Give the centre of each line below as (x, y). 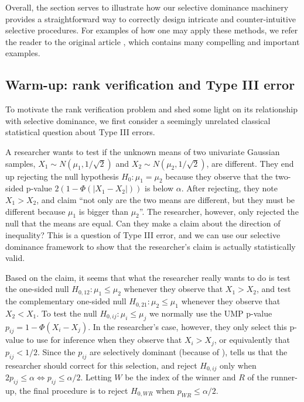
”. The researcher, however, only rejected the (219, 211)
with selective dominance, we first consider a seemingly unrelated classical (138, 120)
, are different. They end (250, 163)
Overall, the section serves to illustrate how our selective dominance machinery (147, 7)
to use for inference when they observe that (104, 340)
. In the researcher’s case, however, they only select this (187, 326)
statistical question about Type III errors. (80, 132)
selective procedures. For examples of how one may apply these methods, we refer (152, 30)
